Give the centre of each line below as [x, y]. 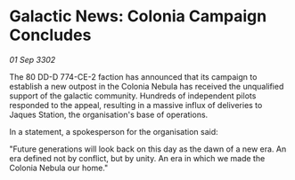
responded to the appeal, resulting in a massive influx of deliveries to [136, 105]
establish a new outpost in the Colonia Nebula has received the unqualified [147, 86]
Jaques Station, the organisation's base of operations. [109, 114]
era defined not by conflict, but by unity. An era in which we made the [137, 158]
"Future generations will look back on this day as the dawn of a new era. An [148, 149]
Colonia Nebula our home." [59, 168]
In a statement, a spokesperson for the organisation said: [114, 131]
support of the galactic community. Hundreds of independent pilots [133, 96]
